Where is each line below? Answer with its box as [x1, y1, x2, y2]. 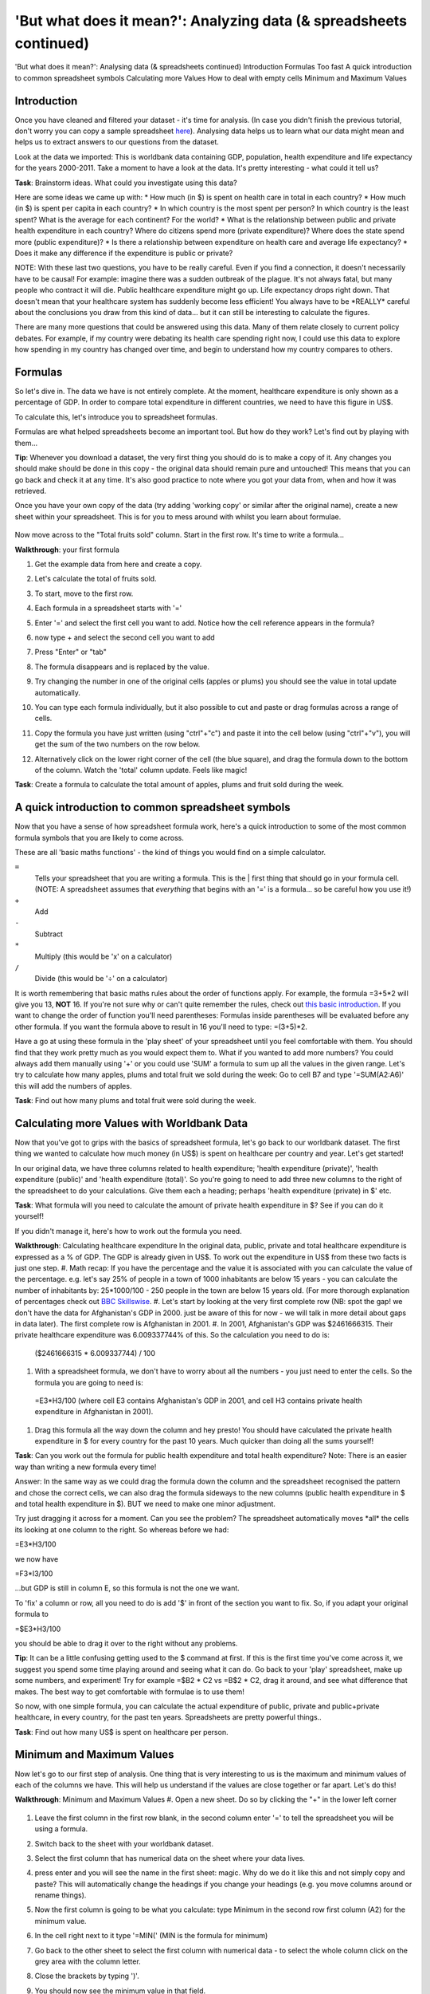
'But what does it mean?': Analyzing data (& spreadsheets [14, 12, 408, 30]
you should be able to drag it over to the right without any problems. [14, 1638, 238, 1648]
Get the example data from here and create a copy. [34, 559, 202, 569]
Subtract [34, 929, 64, 939]
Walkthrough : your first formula [14, 545, 119, 554]
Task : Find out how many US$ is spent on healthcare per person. [14, 1727, 229, 1736]
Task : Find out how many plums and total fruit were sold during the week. [14, 1096, 256, 1105]
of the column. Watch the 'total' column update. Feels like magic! [34, 765, 248, 774]
